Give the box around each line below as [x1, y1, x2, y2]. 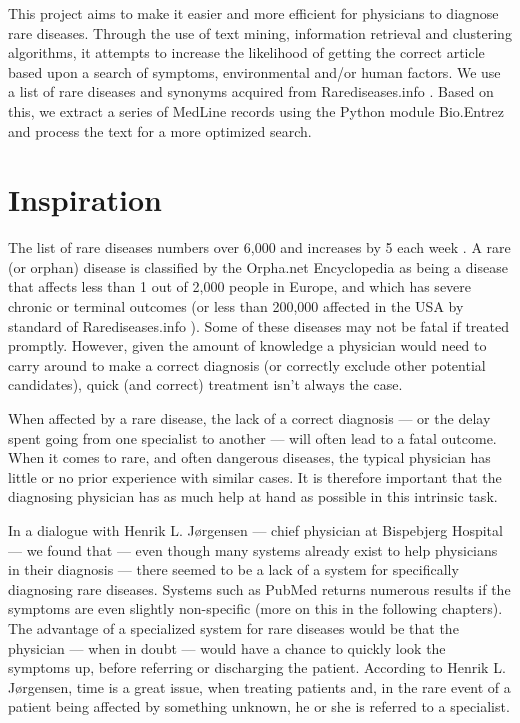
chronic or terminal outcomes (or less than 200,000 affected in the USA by [8, 296, 464, 317]
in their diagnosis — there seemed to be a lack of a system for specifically [8, 559, 459, 580]
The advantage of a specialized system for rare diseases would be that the [8, 617, 459, 638]
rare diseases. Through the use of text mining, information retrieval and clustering [8, 22, 512, 43]
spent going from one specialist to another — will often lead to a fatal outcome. [8, 427, 497, 448]
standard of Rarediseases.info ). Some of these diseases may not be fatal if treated [8, 315, 510, 336]
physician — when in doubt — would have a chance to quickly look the [8, 637, 446, 658]
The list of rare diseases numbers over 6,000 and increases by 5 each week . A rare [8, 237, 511, 258]
